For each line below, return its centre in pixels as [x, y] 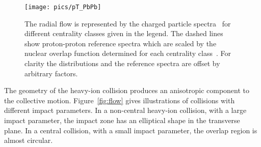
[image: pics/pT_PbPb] [63, 7]
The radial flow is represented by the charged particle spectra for [128, 23]
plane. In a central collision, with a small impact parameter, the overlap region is [131, 130]
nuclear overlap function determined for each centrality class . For [128, 53]
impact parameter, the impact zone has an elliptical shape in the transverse [122, 120]
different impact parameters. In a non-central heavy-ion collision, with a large [125, 110]
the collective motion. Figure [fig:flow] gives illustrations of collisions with [120, 100]
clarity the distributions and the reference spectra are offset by [122, 63]
